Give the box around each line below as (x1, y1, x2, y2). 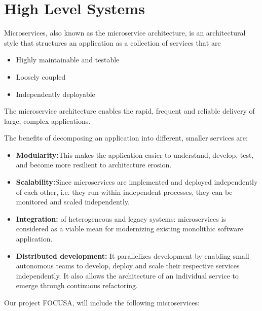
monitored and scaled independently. (16, 196, 130, 207)
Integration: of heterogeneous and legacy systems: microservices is (16, 213, 226, 224)
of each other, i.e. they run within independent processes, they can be (16, 186, 233, 197)
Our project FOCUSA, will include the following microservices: (4, 297, 200, 307)
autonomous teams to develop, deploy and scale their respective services (16, 260, 240, 271)
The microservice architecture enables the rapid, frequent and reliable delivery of (4, 106, 255, 116)
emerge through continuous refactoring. (16, 280, 138, 291)
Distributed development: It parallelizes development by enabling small (16, 250, 249, 261)
